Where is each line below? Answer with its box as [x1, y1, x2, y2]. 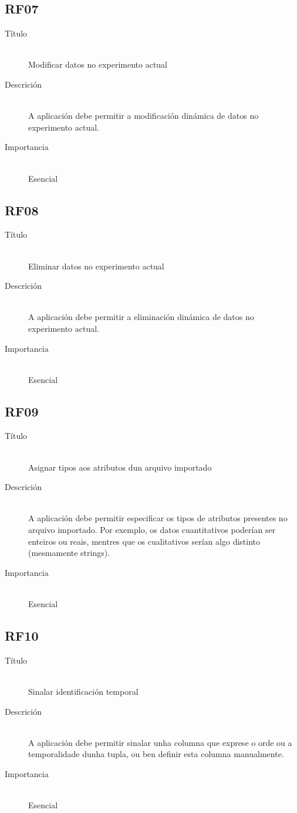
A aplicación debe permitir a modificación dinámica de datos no [28, 109, 259, 122]
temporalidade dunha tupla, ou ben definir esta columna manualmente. [28, 748, 284, 760]
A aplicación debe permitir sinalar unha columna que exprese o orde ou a [28, 736, 292, 748]
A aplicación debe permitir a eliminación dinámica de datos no [28, 311, 254, 323]
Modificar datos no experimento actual [28, 58, 168, 71]
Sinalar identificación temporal [28, 685, 139, 697]
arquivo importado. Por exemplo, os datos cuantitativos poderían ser [28, 524, 276, 536]
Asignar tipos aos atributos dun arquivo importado [28, 461, 212, 473]
